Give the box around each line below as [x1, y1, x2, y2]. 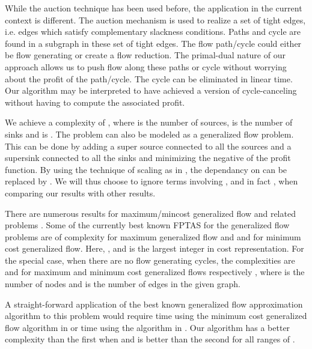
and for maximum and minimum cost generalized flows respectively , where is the [5, 266, 305, 278]
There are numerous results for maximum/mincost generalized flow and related [5, 207, 296, 219]
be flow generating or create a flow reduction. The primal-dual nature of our [5, 49, 286, 61]
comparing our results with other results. [5, 186, 156, 199]
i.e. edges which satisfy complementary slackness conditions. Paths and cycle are [5, 25, 301, 38]
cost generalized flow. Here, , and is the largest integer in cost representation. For [5, 242, 304, 255]
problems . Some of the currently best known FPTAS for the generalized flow [5, 219, 290, 231]
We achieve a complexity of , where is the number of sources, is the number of [5, 116, 293, 129]
